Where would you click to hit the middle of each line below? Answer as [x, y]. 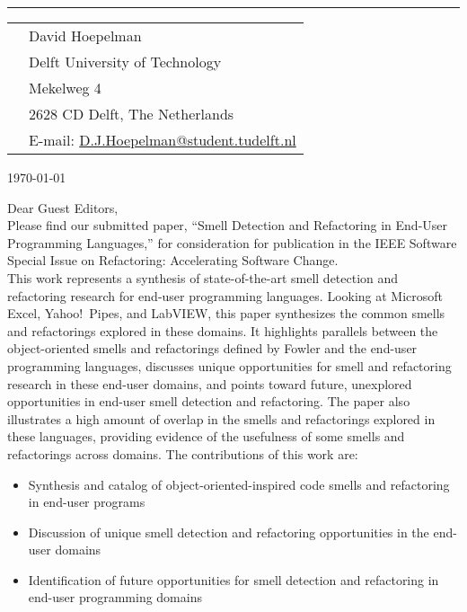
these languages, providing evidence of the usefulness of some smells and [206, 436]
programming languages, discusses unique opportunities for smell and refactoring [229, 365]
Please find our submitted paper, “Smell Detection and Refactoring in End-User [228, 225]
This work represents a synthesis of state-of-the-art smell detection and [203, 277]
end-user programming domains [115, 597]
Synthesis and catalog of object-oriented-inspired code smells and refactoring [239, 484]
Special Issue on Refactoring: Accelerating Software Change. [173, 260]
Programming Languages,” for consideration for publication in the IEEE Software [232, 242]
